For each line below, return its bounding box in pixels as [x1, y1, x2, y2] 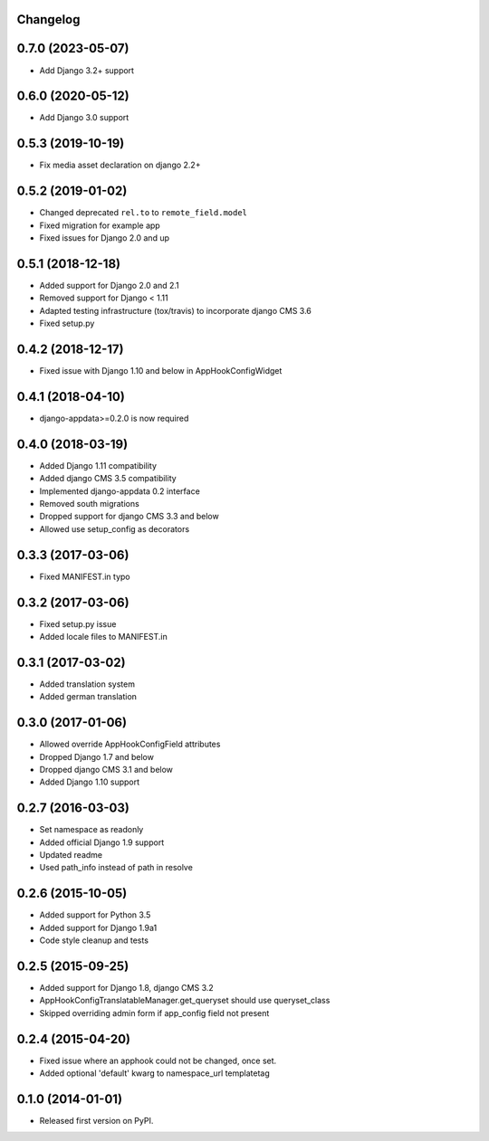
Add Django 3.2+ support [39, 64, 135, 76]
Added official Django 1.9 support [39, 837, 165, 848]
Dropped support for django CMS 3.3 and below [39, 511, 219, 522]
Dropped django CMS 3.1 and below [39, 764, 174, 775]
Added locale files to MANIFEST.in [39, 631, 168, 642]
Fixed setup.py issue [39, 618, 117, 629]
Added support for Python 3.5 [39, 909, 151, 920]
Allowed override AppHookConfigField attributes [39, 738, 221, 750]
